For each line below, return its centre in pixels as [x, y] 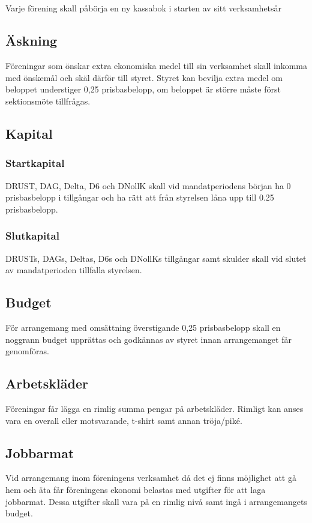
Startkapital [35, 163]
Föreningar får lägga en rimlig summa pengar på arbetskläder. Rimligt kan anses [154, 408]
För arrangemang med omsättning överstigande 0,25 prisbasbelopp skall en [143, 327]
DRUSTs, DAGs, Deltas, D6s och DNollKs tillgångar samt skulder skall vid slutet [156, 258]
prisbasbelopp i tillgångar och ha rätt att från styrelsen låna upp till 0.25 [140, 197]
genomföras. [27, 351]
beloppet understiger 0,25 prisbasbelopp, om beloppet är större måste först [143, 89]
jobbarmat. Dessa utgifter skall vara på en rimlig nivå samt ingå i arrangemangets [156, 501]
